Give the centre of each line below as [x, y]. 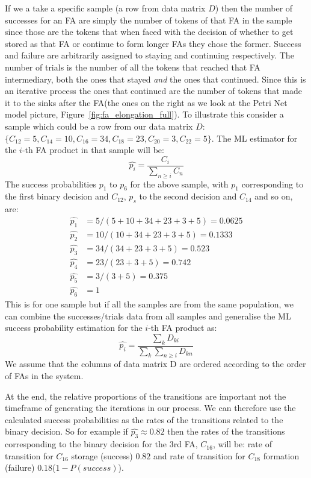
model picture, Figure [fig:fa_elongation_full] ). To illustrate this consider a [144, 114]
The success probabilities [51, 184]
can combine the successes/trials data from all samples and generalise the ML [148, 316]
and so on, [274, 196]
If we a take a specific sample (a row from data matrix [105, 8]
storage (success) [102, 455]
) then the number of [254, 8]
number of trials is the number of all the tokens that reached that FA [133, 67]
